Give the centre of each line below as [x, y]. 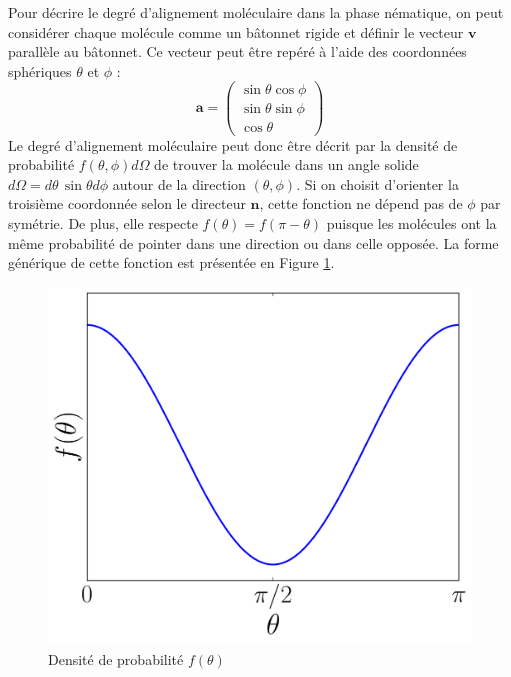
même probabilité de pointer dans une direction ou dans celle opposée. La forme [253, 242]
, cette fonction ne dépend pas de [361, 203]
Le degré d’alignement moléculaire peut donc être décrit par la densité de [233, 144]
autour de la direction [179, 183]
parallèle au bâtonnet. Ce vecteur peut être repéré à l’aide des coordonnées [237, 51]
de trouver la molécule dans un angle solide [286, 164]
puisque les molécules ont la [411, 222]
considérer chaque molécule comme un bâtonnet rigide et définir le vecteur [236, 31]
